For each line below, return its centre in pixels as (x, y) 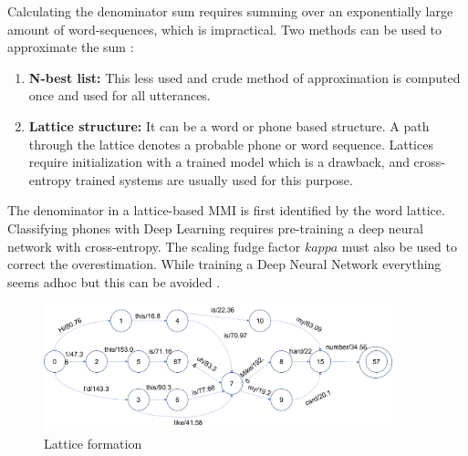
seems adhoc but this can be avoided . (114, 281)
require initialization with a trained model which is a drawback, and (219, 162)
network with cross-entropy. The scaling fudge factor (154, 246)
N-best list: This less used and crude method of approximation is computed (244, 77)
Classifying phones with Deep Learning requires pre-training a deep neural (215, 228)
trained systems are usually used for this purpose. (214, 179)
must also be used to (399, 246)
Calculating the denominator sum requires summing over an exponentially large (230, 11)
